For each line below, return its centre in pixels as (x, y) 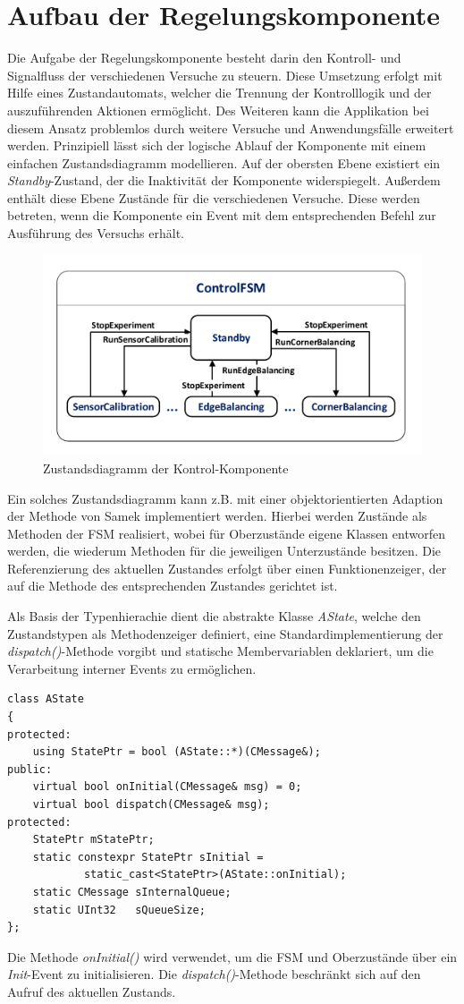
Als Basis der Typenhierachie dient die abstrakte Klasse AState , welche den (214, 616)
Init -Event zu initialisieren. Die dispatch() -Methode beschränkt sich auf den (214, 974)
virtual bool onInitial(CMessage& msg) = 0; (167, 787)
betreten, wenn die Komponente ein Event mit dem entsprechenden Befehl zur (222, 215)
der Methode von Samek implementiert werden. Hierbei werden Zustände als (217, 516)
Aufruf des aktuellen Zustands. (92, 991)
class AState (46, 699)
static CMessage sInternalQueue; (132, 892)
